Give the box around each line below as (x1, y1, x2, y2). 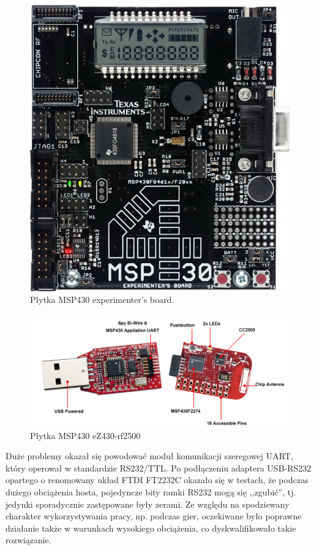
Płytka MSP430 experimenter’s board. (30, 293, 175, 306)
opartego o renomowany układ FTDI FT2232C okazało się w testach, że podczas (6, 473, 309, 486)
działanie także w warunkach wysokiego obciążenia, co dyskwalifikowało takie (6, 521, 296, 534)
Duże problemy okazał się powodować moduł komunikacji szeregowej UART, (6, 449, 293, 462)
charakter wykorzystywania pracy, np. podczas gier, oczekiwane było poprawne (6, 510, 302, 522)
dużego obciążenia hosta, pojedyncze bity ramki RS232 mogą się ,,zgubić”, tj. (6, 486, 296, 498)
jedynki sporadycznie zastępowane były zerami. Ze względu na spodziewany (6, 497, 290, 510)
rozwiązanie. (6, 533, 51, 546)
